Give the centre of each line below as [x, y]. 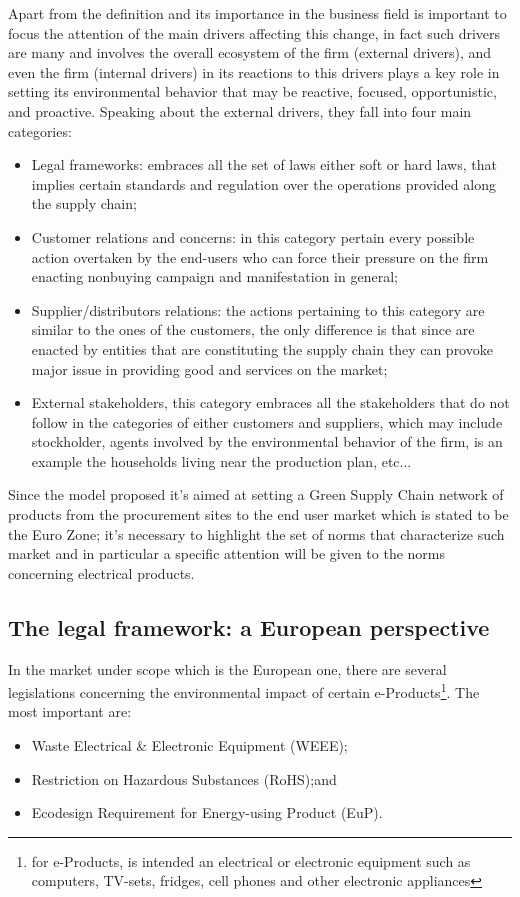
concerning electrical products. [101, 572]
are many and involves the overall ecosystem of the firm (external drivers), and [250, 52]
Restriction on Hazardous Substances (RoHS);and [184, 778]
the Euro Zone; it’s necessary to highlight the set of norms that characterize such [256, 533]
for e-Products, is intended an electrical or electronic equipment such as [251, 860]
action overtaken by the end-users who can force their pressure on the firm [260, 256]
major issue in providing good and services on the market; [209, 368]
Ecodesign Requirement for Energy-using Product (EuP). [207, 812]
